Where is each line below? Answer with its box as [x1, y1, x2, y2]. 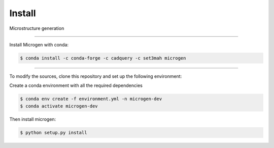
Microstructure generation [9, 25, 64, 31]
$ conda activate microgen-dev [20, 103, 98, 109]
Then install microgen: [9, 116, 56, 122]
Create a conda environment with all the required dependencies [9, 82, 143, 88]
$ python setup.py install [20, 129, 87, 135]
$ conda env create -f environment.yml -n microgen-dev [20, 96, 162, 102]
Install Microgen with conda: [9, 41, 68, 47]
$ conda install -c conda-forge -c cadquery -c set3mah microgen [20, 55, 186, 61]
